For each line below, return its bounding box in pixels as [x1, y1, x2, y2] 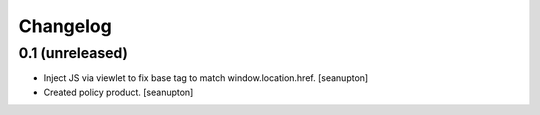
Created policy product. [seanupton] [43, 86, 194, 98]
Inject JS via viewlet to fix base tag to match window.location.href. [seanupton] [43, 72, 369, 84]
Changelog [18, 15, 112, 37]
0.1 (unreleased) [18, 44, 129, 62]
